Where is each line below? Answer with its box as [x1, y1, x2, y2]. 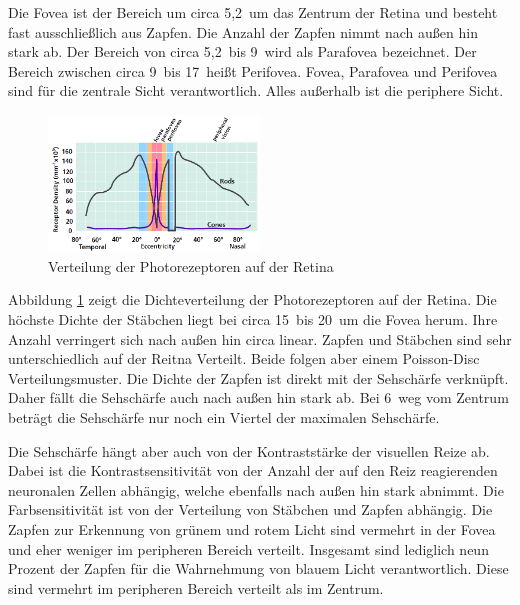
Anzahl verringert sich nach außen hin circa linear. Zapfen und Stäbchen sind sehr [8, 328, 512, 349]
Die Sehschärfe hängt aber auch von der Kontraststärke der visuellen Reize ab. [8, 440, 490, 461]
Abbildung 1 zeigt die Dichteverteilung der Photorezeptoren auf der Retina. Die [8, 289, 497, 310]
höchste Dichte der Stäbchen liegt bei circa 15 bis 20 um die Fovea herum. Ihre [8, 309, 498, 330]
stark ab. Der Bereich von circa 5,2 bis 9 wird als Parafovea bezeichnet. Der [8, 41, 477, 62]
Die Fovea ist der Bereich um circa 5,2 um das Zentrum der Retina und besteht [8, 2, 498, 22]
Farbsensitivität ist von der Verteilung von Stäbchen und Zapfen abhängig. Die [8, 499, 493, 520]
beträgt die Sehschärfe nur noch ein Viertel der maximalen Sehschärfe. [8, 406, 440, 427]
